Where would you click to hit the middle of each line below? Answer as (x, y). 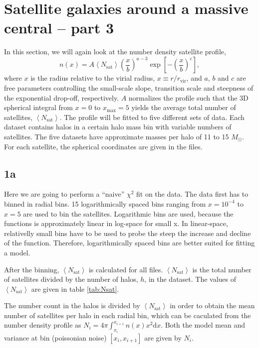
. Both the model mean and (203, 325)
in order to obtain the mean (212, 305)
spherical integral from (38, 107)
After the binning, (32, 269)
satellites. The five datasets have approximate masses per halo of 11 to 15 (117, 136)
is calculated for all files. (126, 269)
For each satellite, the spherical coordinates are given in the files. (103, 146)
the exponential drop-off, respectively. (62, 97)
